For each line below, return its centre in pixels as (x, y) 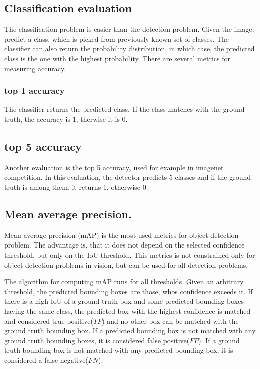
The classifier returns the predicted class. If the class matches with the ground (124, 109)
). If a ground (219, 340)
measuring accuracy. (35, 68)
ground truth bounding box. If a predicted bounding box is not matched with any (130, 331)
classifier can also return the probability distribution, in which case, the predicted (129, 48)
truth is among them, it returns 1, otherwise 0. (76, 187)
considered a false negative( (46, 360)
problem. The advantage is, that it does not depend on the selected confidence (124, 245)
